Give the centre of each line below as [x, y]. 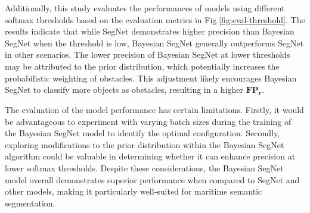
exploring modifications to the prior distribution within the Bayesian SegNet [145, 144]
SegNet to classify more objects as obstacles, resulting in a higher [124, 90]
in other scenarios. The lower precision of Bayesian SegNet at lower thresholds [148, 54]
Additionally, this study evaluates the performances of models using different [145, 8]
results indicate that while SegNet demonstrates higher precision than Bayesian [150, 31]
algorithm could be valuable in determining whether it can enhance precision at [150, 156]
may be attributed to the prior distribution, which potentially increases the [142, 66]
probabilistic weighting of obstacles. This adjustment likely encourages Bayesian [151, 78]
